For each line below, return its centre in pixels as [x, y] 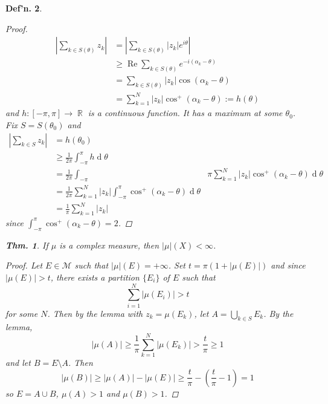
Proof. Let [24, 265]
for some [22, 313]
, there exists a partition [95, 277]
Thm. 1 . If [27, 245]
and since [288, 265]
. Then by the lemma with [95, 313]
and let [18, 363]
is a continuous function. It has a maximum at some [185, 113]
